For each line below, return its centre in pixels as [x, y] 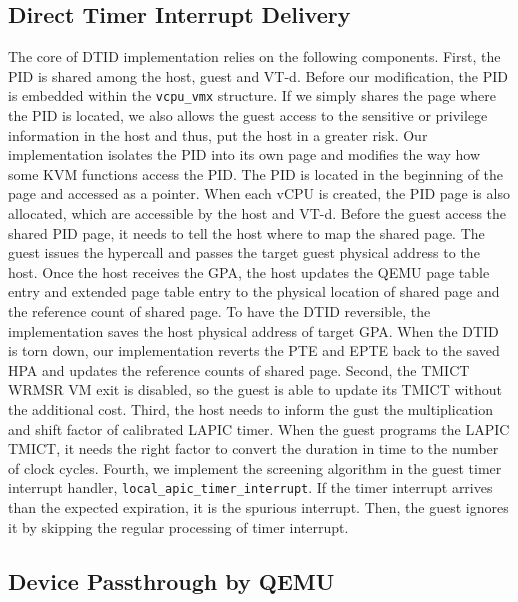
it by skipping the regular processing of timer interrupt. [178, 526]
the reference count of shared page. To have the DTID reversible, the [219, 310]
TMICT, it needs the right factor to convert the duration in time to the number [253, 448]
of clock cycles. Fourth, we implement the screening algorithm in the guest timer [255, 467]
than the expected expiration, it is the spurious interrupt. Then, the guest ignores [258, 506]
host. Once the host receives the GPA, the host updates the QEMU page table [249, 271]
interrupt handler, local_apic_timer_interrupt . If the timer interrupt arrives [250, 487]
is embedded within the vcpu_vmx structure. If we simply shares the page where [252, 95]
